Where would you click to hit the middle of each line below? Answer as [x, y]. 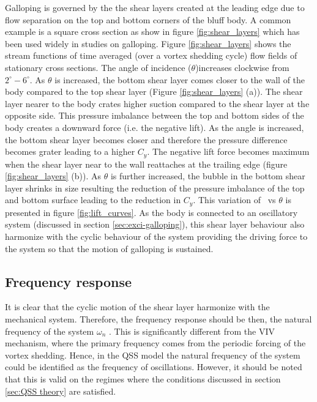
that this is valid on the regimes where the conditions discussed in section [143, 378]
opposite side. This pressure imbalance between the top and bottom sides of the [155, 115]
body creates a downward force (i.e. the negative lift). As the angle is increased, [155, 127]
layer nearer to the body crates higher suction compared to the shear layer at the [157, 103]
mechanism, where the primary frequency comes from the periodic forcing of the [155, 343]
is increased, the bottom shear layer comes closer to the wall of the [180, 79]
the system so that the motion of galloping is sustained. [109, 248]
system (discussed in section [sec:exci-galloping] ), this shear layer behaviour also [155, 224]
